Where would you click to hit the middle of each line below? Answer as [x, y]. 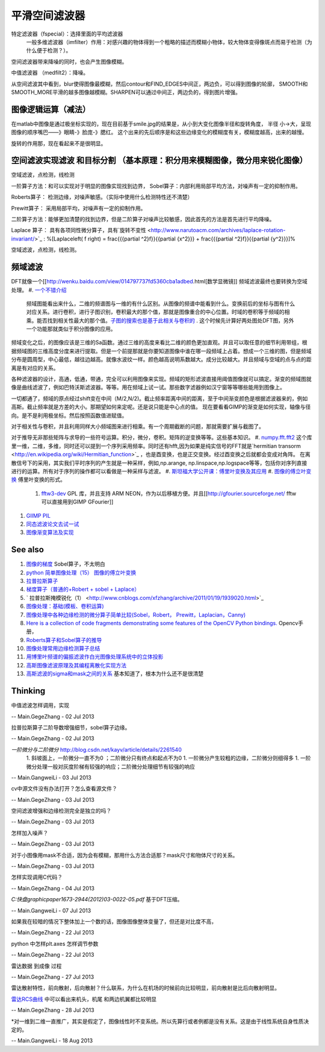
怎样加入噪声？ [29, 833]
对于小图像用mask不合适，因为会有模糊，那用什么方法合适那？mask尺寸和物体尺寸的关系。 [125, 855]
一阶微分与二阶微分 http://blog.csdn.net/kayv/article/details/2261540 [96, 749]
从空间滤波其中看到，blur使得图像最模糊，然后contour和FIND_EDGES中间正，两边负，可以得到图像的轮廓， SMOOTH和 [159, 84]
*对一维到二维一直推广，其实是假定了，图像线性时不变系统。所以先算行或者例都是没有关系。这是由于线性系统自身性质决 [160, 1021]
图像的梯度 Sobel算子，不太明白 [66, 564]
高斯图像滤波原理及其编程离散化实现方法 [76, 665]
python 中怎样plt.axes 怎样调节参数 [55, 943]
